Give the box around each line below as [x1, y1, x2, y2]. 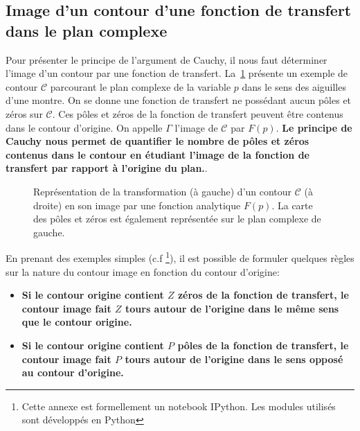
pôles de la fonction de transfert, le [177, 337, 349, 352]
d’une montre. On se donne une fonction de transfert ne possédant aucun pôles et [6, 93, 352, 107]
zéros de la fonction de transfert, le [177, 288, 349, 302]
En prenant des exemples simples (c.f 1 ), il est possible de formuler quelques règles [6, 249, 354, 265]
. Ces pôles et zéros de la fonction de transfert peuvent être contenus [52, 106, 343, 121]
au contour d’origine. [21, 365, 124, 380]
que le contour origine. [21, 315, 132, 329]
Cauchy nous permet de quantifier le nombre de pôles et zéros [6, 134, 309, 148]
